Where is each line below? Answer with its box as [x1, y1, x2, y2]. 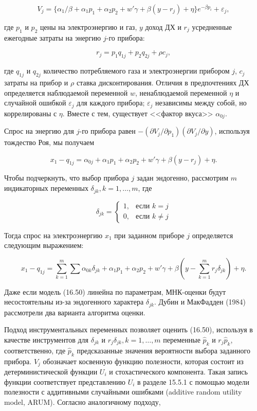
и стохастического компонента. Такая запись [109, 366, 248, 377]
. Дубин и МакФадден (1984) [154, 296, 246, 307]
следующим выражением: [4, 240, 84, 251]
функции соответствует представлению [4, 376, 126, 387]
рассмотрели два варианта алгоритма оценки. [4, 307, 145, 317]
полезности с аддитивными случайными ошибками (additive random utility [4, 386, 242, 397]
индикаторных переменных [4, 183, 88, 193]
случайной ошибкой [4, 97, 66, 108]
